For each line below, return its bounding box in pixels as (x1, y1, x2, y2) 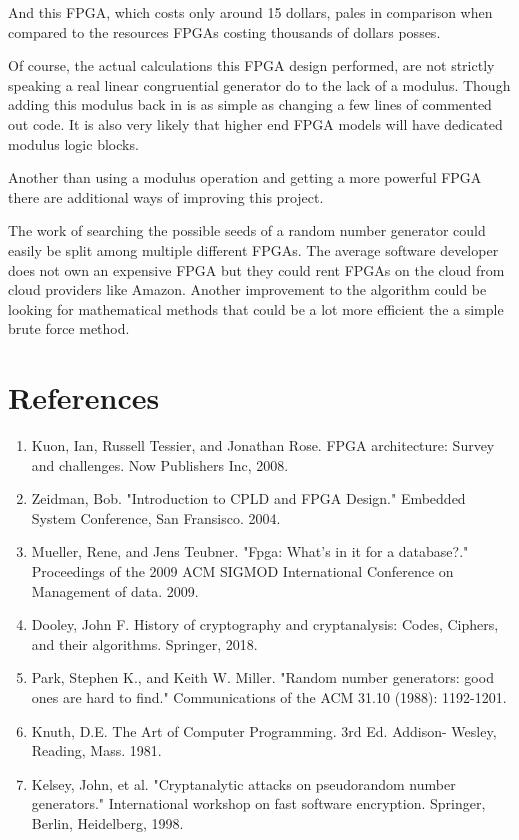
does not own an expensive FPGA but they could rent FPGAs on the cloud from (8, 259, 505, 280)
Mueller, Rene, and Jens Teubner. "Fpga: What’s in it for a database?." (31, 541, 469, 562)
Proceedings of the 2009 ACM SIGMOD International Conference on (31, 561, 454, 581)
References (8, 377, 160, 418)
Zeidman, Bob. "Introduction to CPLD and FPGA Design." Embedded (31, 488, 466, 509)
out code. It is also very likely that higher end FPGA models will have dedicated (8, 113, 503, 134)
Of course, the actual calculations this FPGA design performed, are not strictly (8, 55, 495, 76)
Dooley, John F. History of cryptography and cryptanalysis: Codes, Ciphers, (31, 614, 499, 635)
